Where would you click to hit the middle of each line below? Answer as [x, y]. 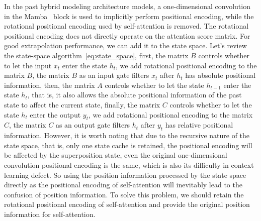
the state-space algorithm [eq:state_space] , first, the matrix [96, 55]
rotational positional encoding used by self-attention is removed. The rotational [126, 26]
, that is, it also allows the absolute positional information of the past [135, 95]
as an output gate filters [93, 125]
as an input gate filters [114, 75]
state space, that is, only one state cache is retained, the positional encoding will [128, 145]
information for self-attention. [50, 214]
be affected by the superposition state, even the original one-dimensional [116, 155]
